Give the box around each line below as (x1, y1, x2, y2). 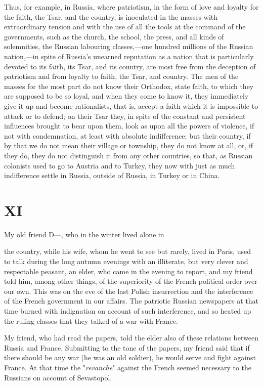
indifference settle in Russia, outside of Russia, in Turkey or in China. (4, 170, 220, 181)
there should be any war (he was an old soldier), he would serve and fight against (4, 352, 256, 363)
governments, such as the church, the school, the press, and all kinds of (4, 31, 224, 41)
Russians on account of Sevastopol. (4, 372, 112, 382)
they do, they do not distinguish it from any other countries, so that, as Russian (4, 150, 253, 160)
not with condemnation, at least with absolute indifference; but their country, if (4, 130, 251, 141)
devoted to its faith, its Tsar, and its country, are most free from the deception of (4, 61, 256, 71)
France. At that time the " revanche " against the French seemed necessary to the (4, 362, 252, 372)
